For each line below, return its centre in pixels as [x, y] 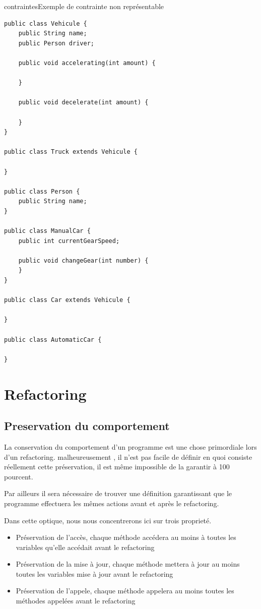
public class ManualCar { [47, 231]
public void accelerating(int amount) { [87, 63]
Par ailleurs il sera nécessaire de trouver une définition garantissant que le [118, 493]
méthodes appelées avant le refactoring [76, 601]
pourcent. [19, 476]
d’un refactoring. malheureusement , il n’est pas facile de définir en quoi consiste [128, 456]
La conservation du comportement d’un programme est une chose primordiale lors [130, 446]
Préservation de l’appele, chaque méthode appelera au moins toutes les [125, 591]
